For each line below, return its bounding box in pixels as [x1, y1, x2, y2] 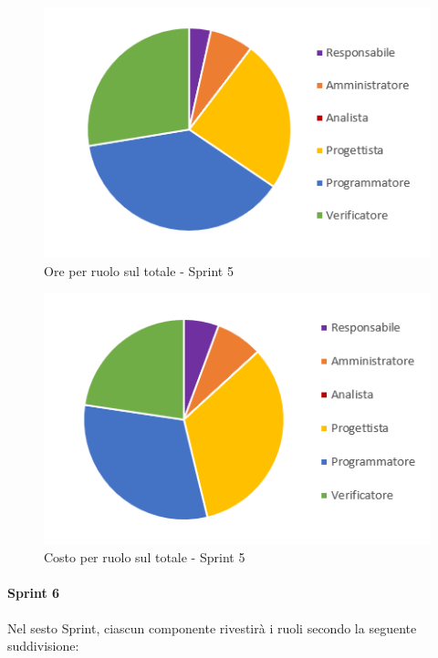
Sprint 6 [7, 583, 60, 602]
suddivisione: [7, 636, 79, 655]
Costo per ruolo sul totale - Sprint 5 [44, 548, 245, 567]
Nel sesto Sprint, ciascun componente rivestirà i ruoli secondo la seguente [7, 618, 417, 637]
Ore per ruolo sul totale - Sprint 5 [44, 261, 234, 280]
